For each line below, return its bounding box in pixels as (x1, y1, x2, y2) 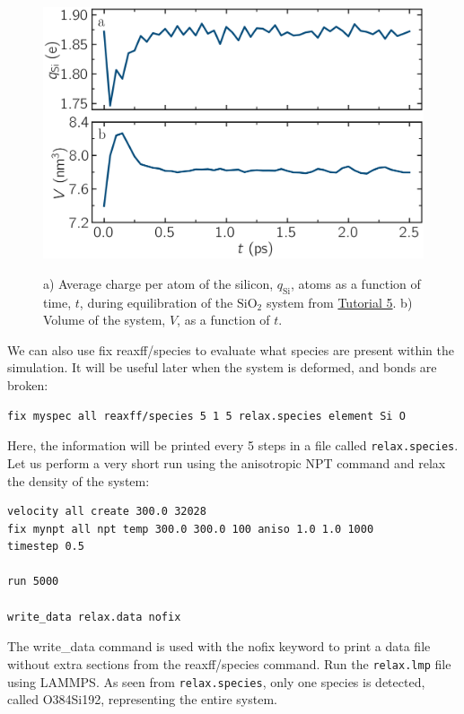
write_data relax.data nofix (7, 610, 181, 623)
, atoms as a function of (290, 274, 421, 292)
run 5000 (7, 575, 59, 588)
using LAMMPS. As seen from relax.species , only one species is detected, (7, 672, 425, 691)
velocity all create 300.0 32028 (7, 505, 206, 518)
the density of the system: (7, 471, 150, 490)
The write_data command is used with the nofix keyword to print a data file (7, 637, 431, 656)
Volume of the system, (43, 310, 166, 329)
